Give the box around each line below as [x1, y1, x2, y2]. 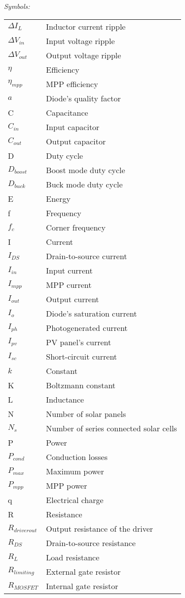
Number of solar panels [46, 408, 126, 419]
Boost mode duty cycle [46, 164, 125, 176]
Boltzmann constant [46, 379, 116, 391]
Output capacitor [46, 135, 106, 147]
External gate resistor [46, 565, 121, 577]
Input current [46, 264, 93, 276]
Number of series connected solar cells [46, 422, 177, 434]
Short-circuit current [46, 350, 117, 362]
